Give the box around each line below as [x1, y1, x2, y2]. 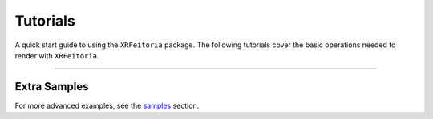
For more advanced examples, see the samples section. [14, 101, 200, 110]
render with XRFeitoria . [14, 50, 99, 60]
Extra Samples [14, 80, 89, 93]
